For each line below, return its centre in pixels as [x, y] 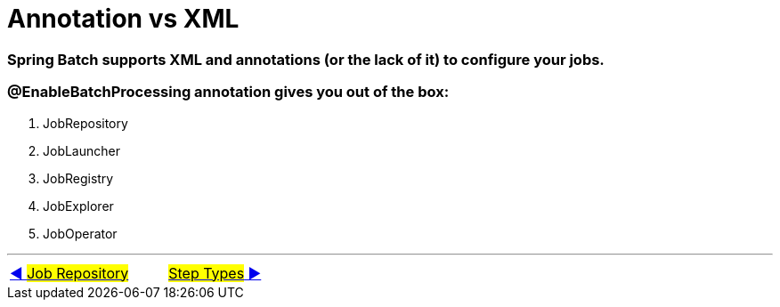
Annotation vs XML [123, 19]
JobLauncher [81, 150]
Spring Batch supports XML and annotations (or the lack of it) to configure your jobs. [306, 59]
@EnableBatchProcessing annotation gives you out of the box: [228, 92]
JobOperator [80, 233]
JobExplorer [78, 206]
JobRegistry [78, 178]
